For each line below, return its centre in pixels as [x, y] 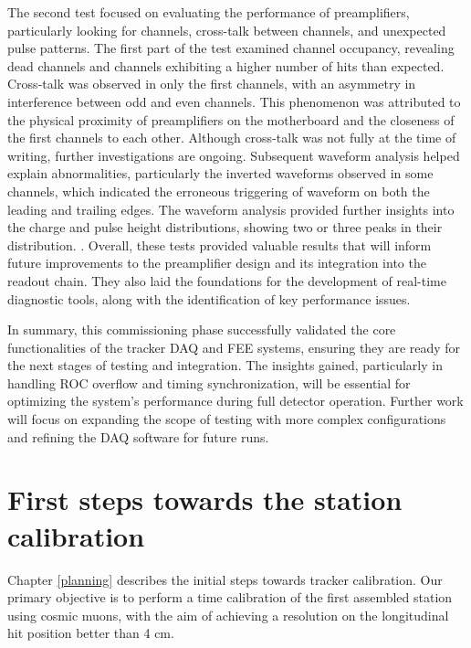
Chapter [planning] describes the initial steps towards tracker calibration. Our [225, 579]
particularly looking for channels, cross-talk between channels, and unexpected [227, 30]
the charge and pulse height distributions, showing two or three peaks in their [225, 227]
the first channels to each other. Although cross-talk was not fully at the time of [232, 138]
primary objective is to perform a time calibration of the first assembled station [230, 597]
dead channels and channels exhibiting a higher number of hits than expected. [226, 65]
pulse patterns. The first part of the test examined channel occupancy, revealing [231, 48]
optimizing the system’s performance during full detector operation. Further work [235, 401]
